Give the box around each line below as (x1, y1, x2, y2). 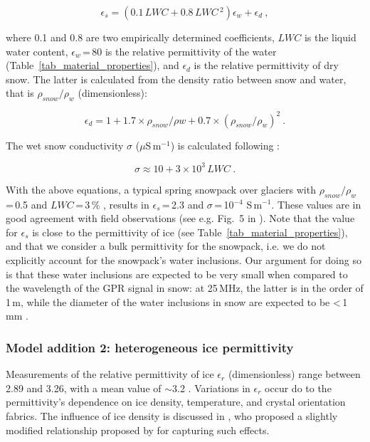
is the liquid (304, 30, 356, 44)
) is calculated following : (170, 137, 280, 152)
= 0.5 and (6, 196, 48, 211)
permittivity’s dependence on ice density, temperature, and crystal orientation (6, 394, 346, 409)
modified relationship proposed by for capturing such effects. (6, 422, 270, 437)
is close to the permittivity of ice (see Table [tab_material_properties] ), (32, 224, 348, 239)
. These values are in (271, 196, 361, 211)
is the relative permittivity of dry (194, 58, 339, 73)
